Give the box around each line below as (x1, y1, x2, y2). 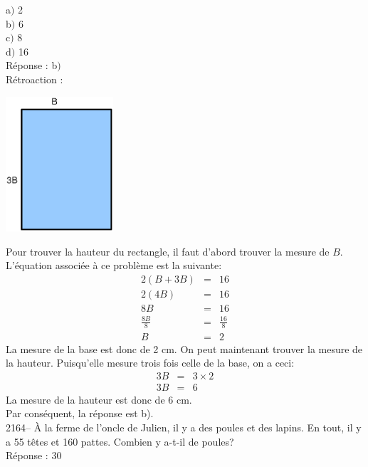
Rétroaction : (6, 71, 63, 86)
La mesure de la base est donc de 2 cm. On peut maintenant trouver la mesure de (6, 341, 363, 356)
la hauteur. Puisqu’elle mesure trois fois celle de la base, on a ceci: (6, 355, 295, 370)
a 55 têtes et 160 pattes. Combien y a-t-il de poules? (6, 434, 234, 448)
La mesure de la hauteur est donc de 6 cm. (6, 392, 192, 406)
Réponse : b (6, 58, 58, 73)
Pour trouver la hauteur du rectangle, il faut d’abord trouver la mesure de (6, 243, 330, 258)
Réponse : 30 (6, 448, 62, 463)
